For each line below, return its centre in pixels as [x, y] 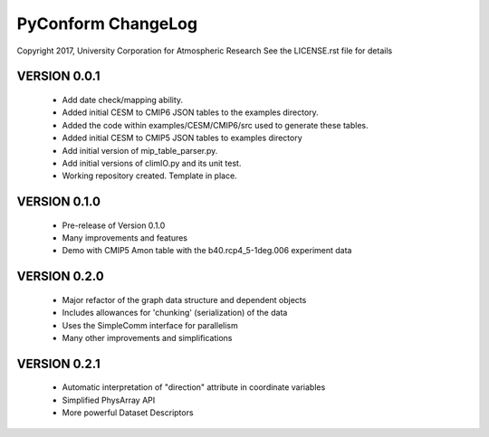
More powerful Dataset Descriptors [128, 413]
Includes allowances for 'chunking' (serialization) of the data [175, 313]
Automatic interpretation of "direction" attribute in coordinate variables [194, 387]
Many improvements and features [125, 238]
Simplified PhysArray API [109, 400]
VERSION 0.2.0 [60, 276]
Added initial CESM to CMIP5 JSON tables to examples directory [182, 138]
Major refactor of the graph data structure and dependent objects [184, 299]
